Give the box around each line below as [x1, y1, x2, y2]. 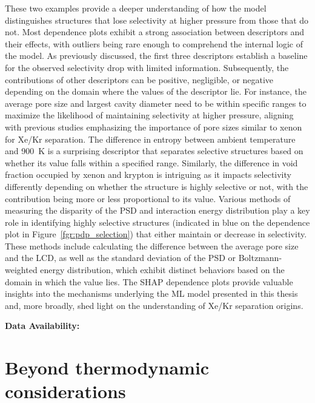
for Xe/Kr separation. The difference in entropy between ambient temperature [5, 132, 296, 145]
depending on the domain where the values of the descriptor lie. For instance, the [5, 85, 307, 98]
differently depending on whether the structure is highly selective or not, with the [5, 180, 308, 192]
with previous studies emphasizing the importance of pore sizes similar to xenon [5, 120, 302, 133]
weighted [5, 263, 38, 276]
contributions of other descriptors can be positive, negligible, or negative [5, 73, 274, 86]
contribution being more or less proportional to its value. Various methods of [5, 192, 291, 205]
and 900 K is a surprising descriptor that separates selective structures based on [5, 144, 303, 157]
